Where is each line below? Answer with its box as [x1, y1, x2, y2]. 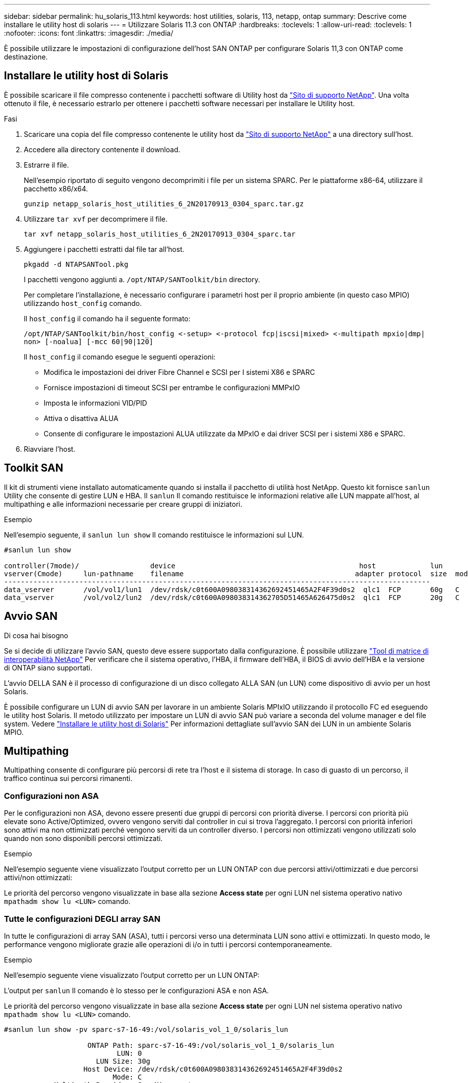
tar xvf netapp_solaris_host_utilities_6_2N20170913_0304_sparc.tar [24, 230, 295, 238]
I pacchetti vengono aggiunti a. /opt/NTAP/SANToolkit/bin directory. [24, 275, 260, 284]
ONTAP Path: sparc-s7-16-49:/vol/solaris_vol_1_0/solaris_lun [87, 1041, 334, 1049]
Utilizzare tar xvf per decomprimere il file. [24, 214, 168, 223]
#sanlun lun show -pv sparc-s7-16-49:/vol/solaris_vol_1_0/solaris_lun [4, 1025, 289, 1033]
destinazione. [4, 53, 48, 61]
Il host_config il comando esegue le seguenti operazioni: [24, 352, 216, 361]
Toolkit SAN [4, 462, 63, 475]
